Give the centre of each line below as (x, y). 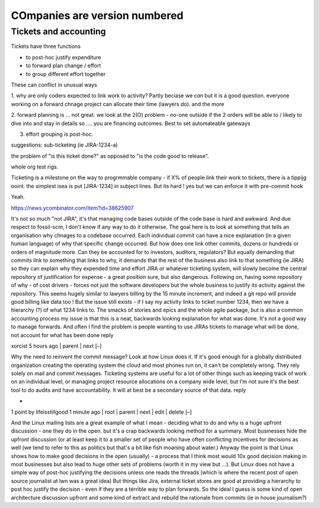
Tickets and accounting (58, 31)
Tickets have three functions (46, 46)
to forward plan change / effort (63, 66)
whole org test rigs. (35, 167)
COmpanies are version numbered (97, 15)
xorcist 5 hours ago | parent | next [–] (56, 346)
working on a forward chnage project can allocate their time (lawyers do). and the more (118, 104)
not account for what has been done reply (62, 335)
